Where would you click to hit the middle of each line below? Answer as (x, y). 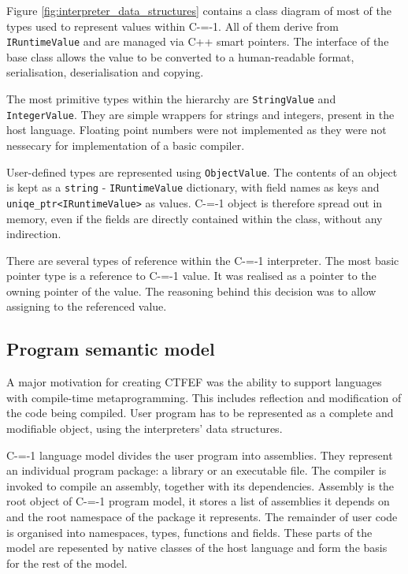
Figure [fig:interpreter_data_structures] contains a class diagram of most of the (199, 10)
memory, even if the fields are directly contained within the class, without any (195, 218)
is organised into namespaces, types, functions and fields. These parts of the (189, 532)
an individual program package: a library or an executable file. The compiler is (197, 470)
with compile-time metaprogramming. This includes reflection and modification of (204, 397)
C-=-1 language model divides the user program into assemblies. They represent (200, 455)
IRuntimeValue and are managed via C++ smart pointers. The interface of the (198, 41)
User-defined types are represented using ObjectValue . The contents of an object (202, 171)
